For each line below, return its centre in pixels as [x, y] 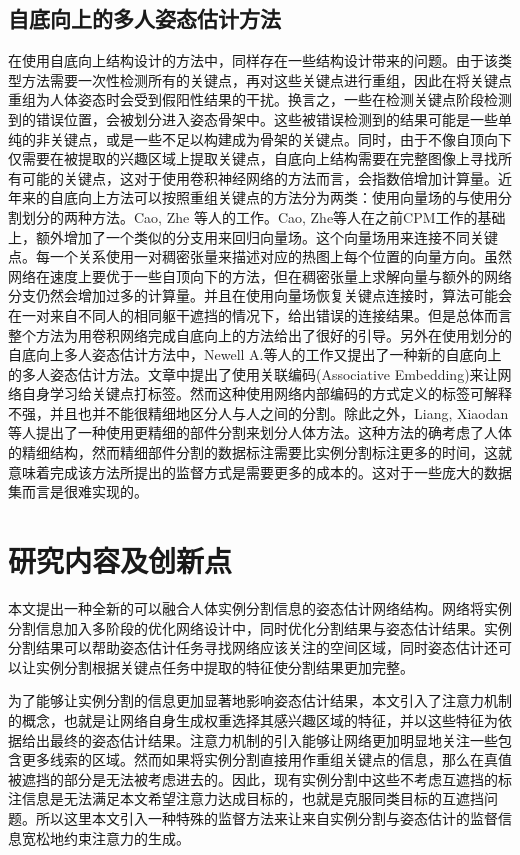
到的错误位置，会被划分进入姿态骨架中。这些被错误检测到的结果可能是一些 [253, 118]
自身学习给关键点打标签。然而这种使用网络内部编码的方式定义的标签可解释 [266, 393]
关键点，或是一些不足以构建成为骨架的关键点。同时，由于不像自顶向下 [280, 138]
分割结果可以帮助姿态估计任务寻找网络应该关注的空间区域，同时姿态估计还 [253, 647]
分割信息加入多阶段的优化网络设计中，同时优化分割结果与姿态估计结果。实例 [260, 627]
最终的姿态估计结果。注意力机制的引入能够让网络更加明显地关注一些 [273, 739]
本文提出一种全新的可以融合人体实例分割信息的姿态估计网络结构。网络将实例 [260, 607]
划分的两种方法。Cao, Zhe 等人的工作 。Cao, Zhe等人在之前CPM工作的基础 [263, 216]
